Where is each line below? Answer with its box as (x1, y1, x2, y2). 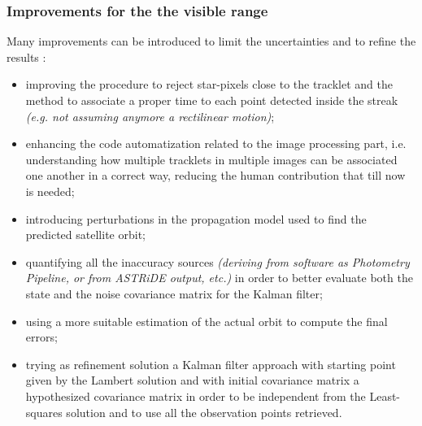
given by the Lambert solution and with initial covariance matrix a (25, 372, 359, 389)
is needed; (25, 182, 75, 199)
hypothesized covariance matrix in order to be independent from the (25, 387, 366, 404)
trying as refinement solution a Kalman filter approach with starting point (25, 355, 396, 372)
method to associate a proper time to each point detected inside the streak (25, 92, 398, 108)
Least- (369, 387, 401, 404)
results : (7, 48, 46, 65)
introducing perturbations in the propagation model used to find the (25, 210, 367, 227)
